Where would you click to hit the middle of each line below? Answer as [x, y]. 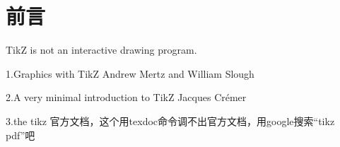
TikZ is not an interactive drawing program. [101, 50]
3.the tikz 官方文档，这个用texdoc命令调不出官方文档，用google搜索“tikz [170, 120]
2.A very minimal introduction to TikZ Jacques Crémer [126, 97]
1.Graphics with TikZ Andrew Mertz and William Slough [130, 73]
